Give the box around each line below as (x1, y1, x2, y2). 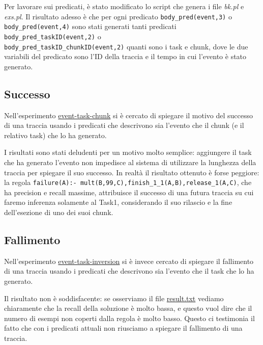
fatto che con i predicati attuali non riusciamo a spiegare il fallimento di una (4, 323, 243, 333)
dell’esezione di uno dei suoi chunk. (4, 207, 113, 218)
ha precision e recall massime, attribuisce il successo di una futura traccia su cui (4, 187, 254, 197)
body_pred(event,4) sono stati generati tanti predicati (4, 21, 177, 32)
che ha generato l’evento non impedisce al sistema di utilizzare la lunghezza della (4, 156, 256, 167)
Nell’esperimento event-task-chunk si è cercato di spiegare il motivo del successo (4, 110, 253, 120)
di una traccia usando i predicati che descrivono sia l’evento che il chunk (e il (4, 120, 244, 130)
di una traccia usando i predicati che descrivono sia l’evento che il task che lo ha (4, 266, 254, 276)
